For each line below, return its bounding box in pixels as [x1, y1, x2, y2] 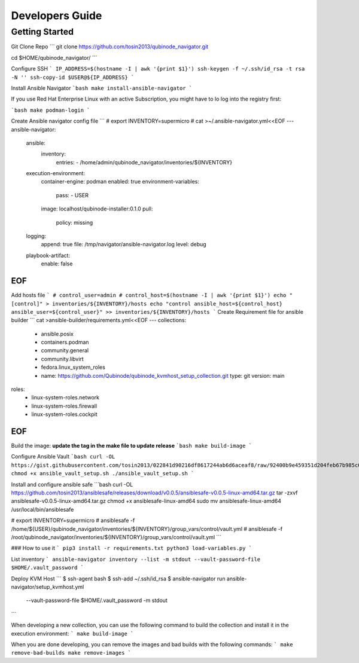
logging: [26, 233, 47, 240]
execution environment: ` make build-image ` [11, 630, 134, 637]
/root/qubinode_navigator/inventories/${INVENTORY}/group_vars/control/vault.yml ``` [11, 534, 221, 540]
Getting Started [11, 26, 74, 37]
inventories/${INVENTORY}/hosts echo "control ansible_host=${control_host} [51, 300, 282, 307]
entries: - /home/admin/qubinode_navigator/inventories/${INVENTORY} [56, 158, 233, 166]
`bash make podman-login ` [11, 106, 90, 114]
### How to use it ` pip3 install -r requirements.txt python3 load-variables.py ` [11, 545, 252, 552]
